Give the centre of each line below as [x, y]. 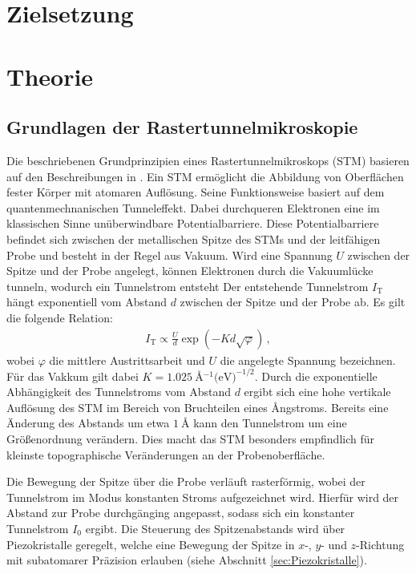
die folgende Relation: [60, 317]
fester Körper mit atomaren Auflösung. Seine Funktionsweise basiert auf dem [196, 192]
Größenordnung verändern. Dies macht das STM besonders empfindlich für [190, 438]
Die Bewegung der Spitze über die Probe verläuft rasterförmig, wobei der [186, 481]
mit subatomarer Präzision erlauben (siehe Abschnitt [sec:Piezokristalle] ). [187, 560]
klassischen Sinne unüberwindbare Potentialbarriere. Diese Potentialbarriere [193, 223]
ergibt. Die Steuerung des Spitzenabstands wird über [215, 528]
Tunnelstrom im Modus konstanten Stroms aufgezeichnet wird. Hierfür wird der [203, 497]
